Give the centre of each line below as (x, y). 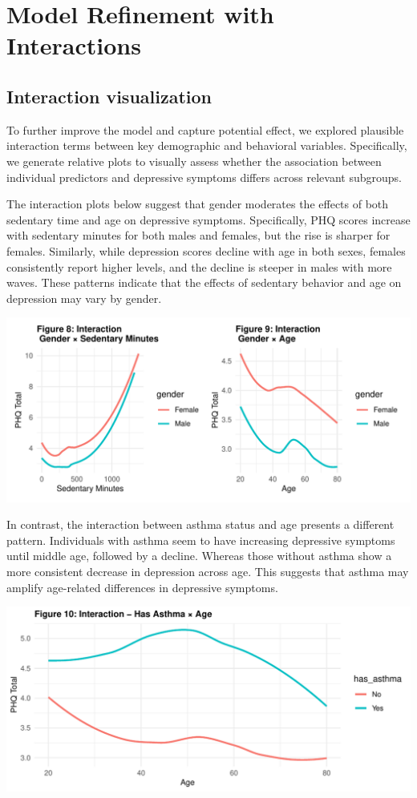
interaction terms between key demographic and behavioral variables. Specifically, (207, 145)
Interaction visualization (109, 96)
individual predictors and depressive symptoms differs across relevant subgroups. (204, 177)
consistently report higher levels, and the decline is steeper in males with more (199, 266)
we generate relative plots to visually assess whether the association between (194, 161)
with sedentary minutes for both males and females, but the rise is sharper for (198, 235)
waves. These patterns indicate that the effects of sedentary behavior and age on (204, 282)
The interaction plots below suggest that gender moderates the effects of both (198, 204)
